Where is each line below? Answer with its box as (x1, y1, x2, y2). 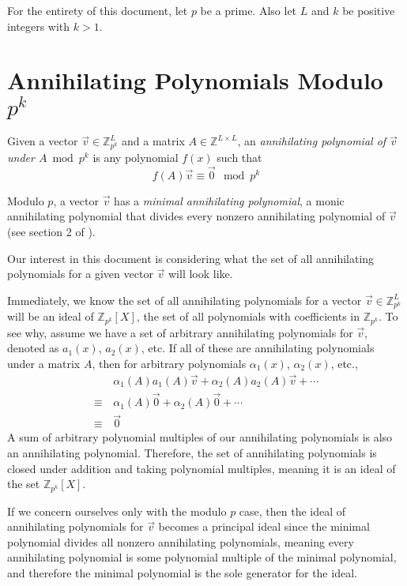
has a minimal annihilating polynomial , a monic (114, 192, 345, 208)
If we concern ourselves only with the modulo (7, 502, 227, 519)
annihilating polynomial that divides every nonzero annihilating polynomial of (7, 208, 386, 224)
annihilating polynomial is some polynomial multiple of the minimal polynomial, (7, 549, 397, 565)
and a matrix (122, 133, 185, 149)
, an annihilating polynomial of (237, 133, 386, 149)
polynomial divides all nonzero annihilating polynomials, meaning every (7, 533, 354, 550)
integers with (7, 17, 70, 34)
